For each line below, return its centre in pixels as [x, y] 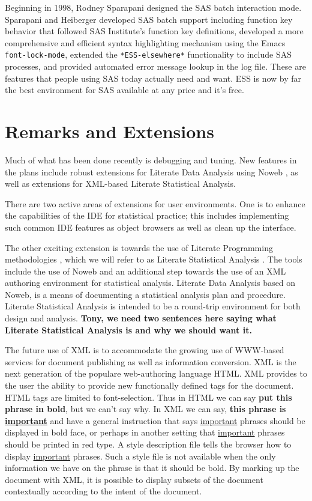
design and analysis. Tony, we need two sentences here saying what [141, 318]
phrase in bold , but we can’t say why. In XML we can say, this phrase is [145, 409]
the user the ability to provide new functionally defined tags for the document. [149, 385]
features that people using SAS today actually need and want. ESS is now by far [153, 78]
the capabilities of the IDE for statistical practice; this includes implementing [147, 215]
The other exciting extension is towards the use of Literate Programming [139, 247]
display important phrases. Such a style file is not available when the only [140, 456]
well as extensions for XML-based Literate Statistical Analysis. [120, 184]
